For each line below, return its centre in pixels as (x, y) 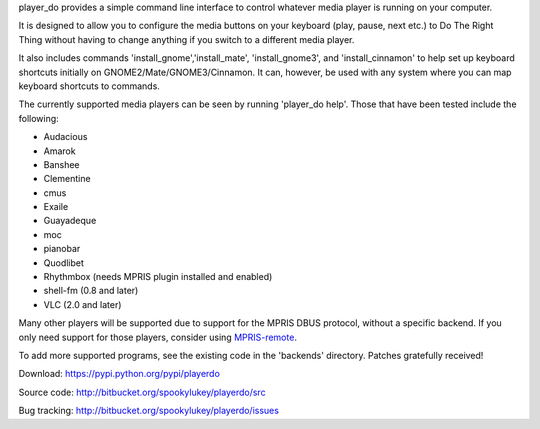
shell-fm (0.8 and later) (91, 291)
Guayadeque (70, 221)
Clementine (67, 179)
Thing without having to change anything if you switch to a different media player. (186, 39)
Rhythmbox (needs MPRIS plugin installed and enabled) (158, 277)
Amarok (59, 151)
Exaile (56, 207)
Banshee (61, 164)
